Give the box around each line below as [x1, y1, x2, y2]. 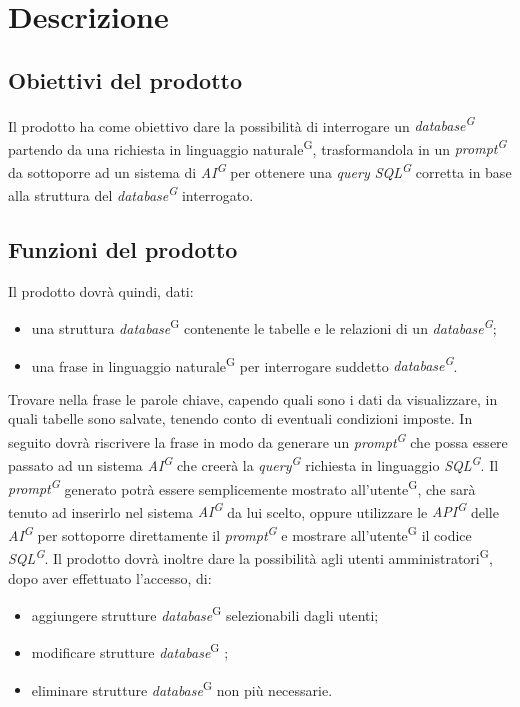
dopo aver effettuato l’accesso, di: [8, 567, 212, 588]
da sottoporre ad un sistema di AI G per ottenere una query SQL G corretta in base [8, 159, 512, 182]
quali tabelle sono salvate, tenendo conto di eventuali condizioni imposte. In [8, 408, 473, 429]
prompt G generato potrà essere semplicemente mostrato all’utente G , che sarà [8, 475, 476, 499]
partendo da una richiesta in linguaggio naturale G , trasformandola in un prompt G [8, 135, 507, 159]
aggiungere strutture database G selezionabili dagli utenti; [31, 602, 379, 625]
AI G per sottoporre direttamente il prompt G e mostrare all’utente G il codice [8, 522, 472, 545]
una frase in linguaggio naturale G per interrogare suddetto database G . [31, 352, 458, 376]
